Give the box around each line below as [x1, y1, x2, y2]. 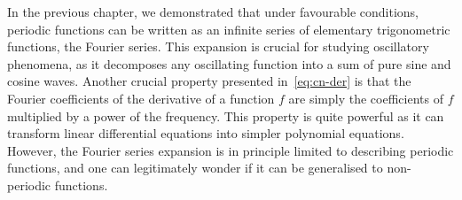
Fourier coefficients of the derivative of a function [7, 88, 275, 107]
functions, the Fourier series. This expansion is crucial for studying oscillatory [7, 37, 429, 56]
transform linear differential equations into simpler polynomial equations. [7, 124, 404, 142]
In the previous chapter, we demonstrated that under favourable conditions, [7, 3, 419, 20]
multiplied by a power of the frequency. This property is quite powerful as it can [7, 106, 444, 125]
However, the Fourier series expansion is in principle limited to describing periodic [7, 141, 454, 159]
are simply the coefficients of [288, 88, 443, 107]
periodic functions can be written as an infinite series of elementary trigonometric [7, 19, 450, 38]
